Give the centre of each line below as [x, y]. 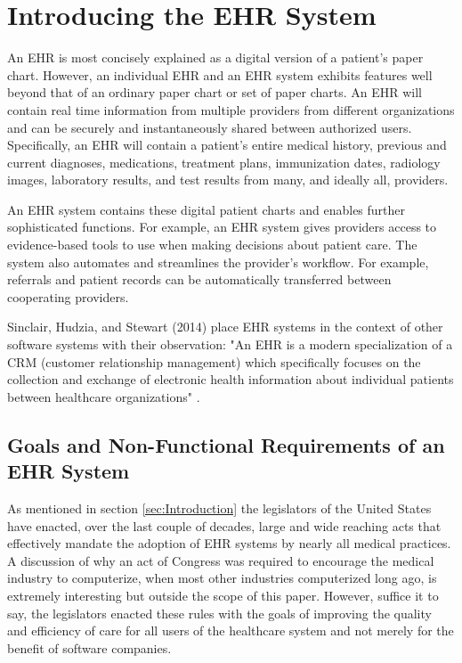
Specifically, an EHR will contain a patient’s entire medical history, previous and [227, 145]
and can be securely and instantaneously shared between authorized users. [210, 127]
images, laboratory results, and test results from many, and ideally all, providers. [228, 180]
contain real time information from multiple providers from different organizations [231, 109]
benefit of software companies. [89, 647]
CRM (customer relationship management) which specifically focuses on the [214, 361]
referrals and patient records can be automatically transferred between [199, 279]
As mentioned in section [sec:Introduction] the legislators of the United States [219, 508]
